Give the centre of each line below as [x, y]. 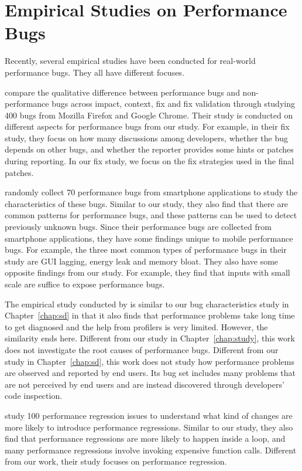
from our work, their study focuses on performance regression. [116, 461]
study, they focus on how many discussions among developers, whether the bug [147, 138]
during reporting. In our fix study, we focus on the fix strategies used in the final [150, 161]
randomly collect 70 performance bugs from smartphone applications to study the [151, 192]
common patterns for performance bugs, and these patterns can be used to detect [151, 215]
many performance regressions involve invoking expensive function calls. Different [151, 450]
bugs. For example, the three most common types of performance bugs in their [146, 250]
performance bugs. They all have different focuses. [95, 72]
